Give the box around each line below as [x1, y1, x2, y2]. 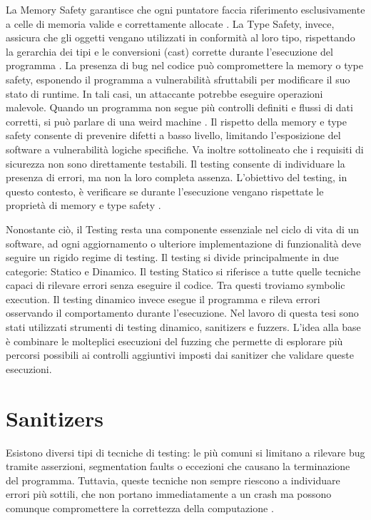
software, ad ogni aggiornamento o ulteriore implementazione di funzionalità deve [6, 235, 362, 250]
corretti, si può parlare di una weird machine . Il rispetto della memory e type [6, 113, 347, 128]
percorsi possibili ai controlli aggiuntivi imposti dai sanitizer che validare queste [6, 347, 354, 362]
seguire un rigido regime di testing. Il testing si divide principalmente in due [6, 250, 339, 265]
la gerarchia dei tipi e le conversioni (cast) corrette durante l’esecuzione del [6, 44, 333, 58]
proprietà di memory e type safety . [6, 198, 161, 213]
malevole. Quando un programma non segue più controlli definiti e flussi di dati [6, 100, 353, 115]
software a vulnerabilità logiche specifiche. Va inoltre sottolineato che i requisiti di [6, 141, 364, 156]
